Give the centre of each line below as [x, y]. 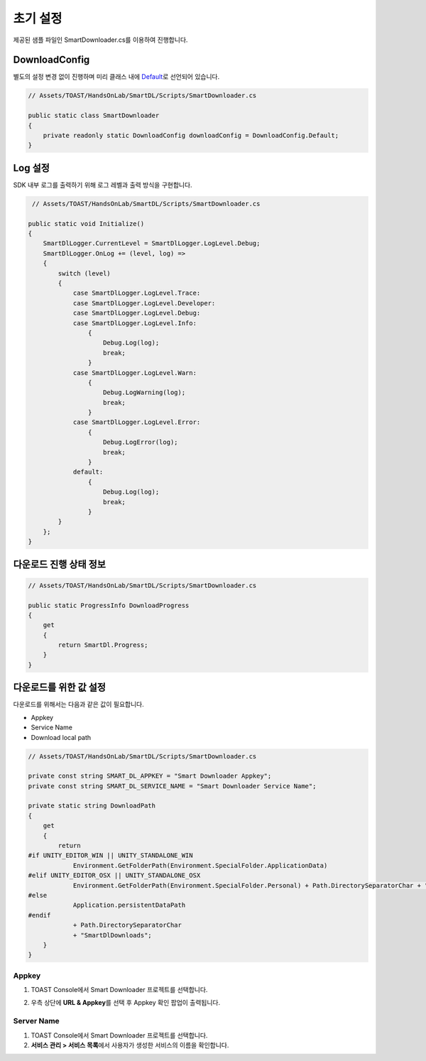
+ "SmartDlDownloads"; [112, 935]
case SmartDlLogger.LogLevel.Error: [137, 422]
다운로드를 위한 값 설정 [60, 688]
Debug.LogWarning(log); [144, 393]
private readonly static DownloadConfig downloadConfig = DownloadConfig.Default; [191, 135]
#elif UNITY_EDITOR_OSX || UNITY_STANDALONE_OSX [114, 876]
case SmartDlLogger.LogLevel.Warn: [135, 372]
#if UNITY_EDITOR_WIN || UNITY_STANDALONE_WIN [110, 855]
